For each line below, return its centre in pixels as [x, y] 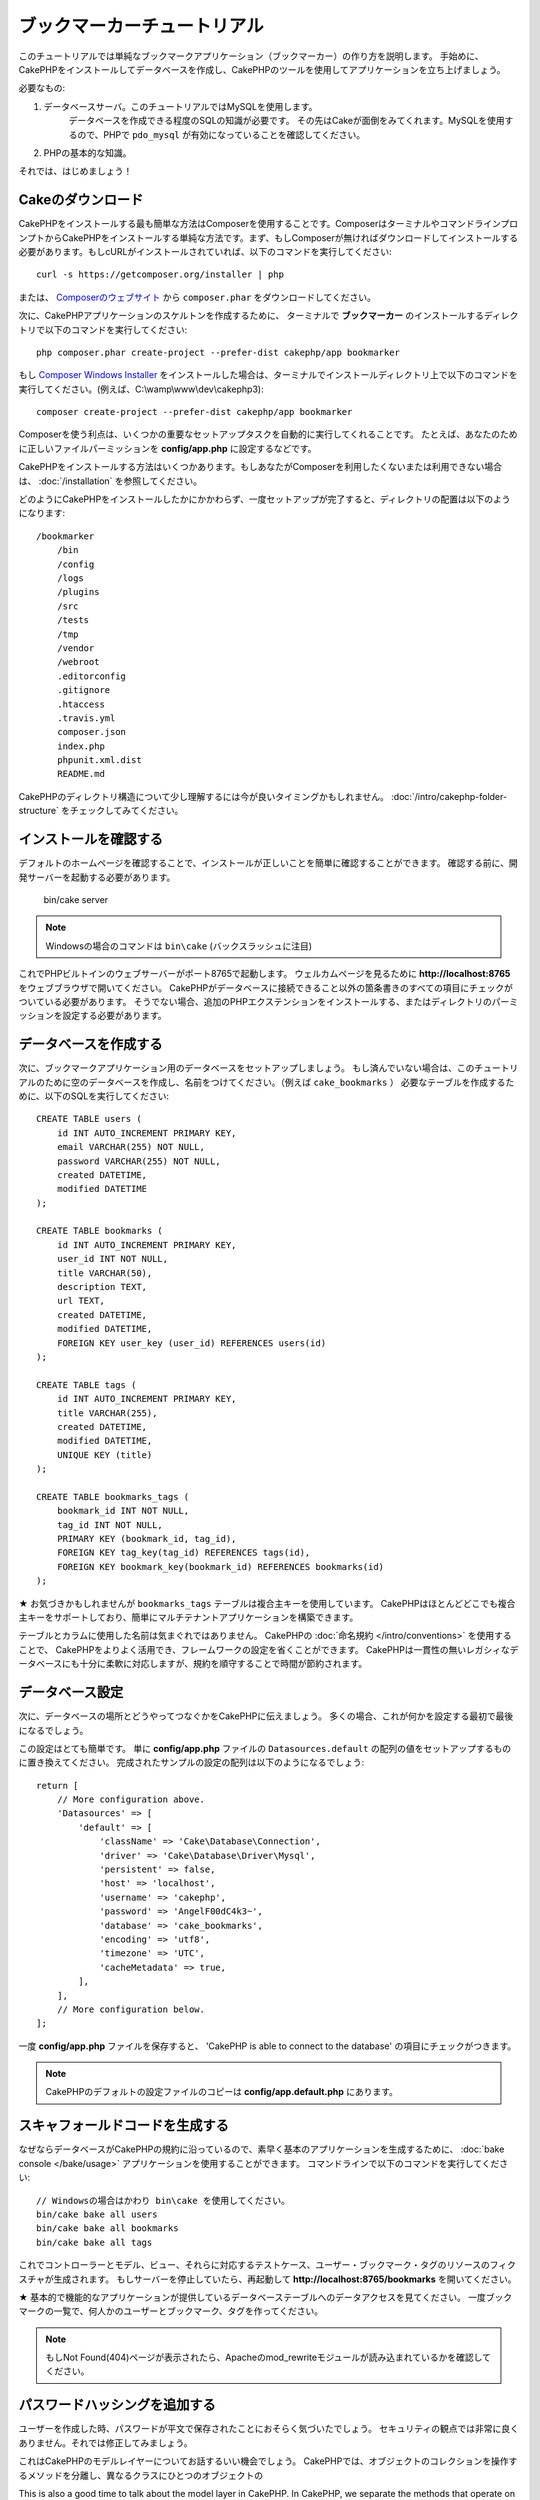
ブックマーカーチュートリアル [141, 26]
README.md [80, 774]
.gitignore [83, 690]
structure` [39, 811]
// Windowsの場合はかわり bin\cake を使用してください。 [163, 2200]
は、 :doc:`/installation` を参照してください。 [110, 481]
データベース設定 [71, 1692]
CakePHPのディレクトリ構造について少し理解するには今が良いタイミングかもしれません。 [204, 796]
